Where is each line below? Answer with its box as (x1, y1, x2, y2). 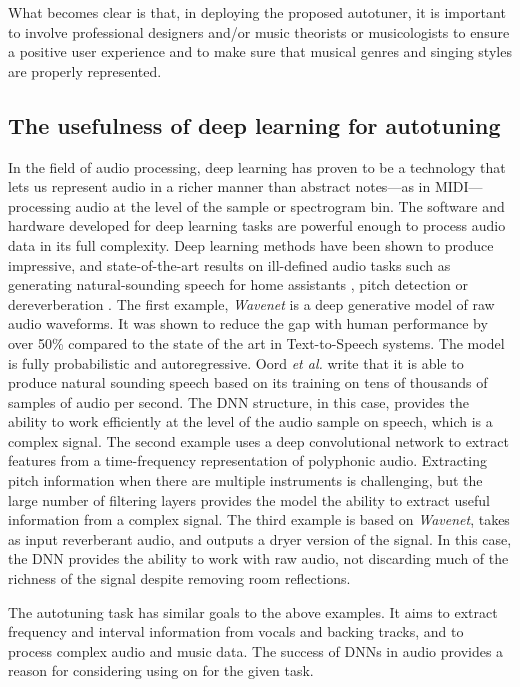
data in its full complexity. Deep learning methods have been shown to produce (8, 234, 494, 255)
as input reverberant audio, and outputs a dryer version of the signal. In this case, (8, 528, 512, 549)
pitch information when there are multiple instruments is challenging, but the (8, 470, 483, 491)
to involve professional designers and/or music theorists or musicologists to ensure (8, 21, 510, 42)
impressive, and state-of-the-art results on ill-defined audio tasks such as (8, 254, 451, 275)
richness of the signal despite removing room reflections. (8, 568, 351, 589)
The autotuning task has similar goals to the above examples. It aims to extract (8, 601, 498, 622)
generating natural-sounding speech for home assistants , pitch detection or (8, 274, 468, 295)
